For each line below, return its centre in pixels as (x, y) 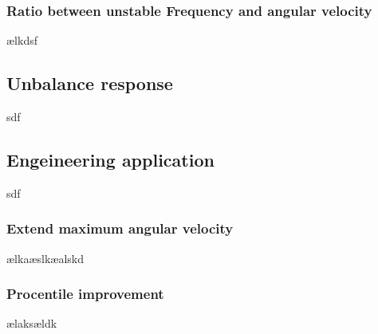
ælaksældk (32, 323)
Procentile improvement (85, 294)
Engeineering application (110, 159)
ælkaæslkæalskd (45, 258)
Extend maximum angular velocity (120, 228)
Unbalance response (90, 83)
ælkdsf (22, 40)
